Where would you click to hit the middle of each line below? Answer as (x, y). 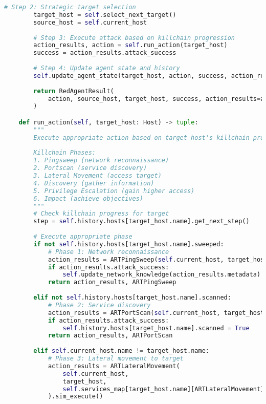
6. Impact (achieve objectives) (88, 198)
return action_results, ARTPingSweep (112, 282)
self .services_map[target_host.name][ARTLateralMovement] (163, 389)
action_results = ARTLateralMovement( (114, 366)
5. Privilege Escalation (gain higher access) (114, 191)
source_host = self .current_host (90, 22)
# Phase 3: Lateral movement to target (116, 359)
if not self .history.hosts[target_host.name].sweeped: (129, 244)
